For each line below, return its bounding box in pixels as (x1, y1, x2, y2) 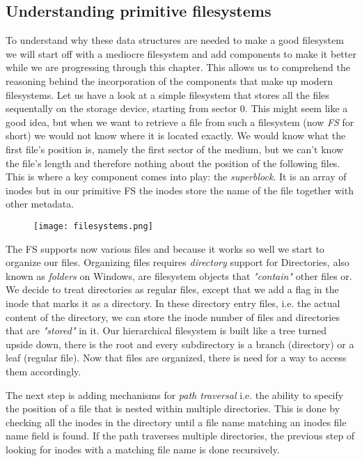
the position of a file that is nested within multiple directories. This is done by (6, 401, 340, 416)
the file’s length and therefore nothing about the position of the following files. (6, 155, 340, 170)
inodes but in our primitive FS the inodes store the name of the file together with (6, 182, 354, 197)
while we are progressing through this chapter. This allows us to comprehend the (6, 60, 350, 75)
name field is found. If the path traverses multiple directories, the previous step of (6, 428, 355, 443)
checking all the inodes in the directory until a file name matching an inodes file (6, 414, 347, 429)
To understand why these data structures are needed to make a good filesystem (6, 33, 344, 47)
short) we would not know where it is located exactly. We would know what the (6, 128, 346, 143)
